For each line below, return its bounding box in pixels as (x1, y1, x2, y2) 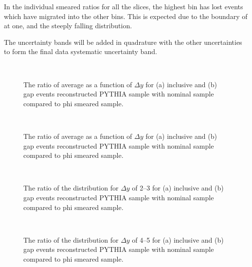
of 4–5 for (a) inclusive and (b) (132, 234, 224, 245)
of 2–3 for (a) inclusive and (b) (132, 183, 224, 193)
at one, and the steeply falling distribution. (4, 20, 132, 31)
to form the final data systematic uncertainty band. (4, 46, 157, 57)
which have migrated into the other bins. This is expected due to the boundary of (4, 11, 248, 21)
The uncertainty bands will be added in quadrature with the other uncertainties (4, 37, 242, 47)
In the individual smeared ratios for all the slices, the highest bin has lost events (4, 1, 243, 11)
